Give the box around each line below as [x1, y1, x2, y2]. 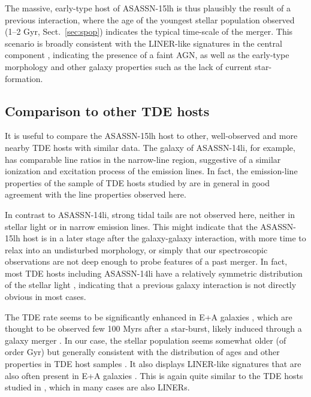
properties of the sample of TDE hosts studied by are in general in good [5, 176, 270, 189]
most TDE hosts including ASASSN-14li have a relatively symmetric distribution [5, 266, 303, 279]
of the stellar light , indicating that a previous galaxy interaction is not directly [5, 278, 297, 291]
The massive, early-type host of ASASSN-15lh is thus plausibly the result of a [5, 2, 291, 14]
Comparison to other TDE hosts [5, 101, 210, 120]
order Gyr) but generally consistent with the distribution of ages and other [5, 346, 280, 358]
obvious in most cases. [5, 290, 86, 303]
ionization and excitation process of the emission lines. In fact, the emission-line [5, 165, 298, 177]
